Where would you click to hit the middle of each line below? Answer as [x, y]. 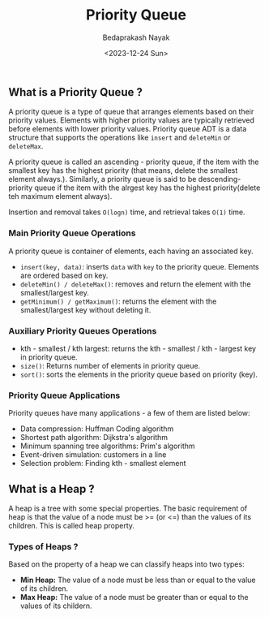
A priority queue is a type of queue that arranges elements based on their [131, 112]
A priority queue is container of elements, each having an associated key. [131, 251]
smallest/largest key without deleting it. [85, 309]
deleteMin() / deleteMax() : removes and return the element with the [135, 284]
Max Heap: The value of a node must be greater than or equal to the [134, 598]
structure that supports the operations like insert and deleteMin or [120, 138]
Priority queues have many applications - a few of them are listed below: [129, 413]
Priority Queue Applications [64, 395]
